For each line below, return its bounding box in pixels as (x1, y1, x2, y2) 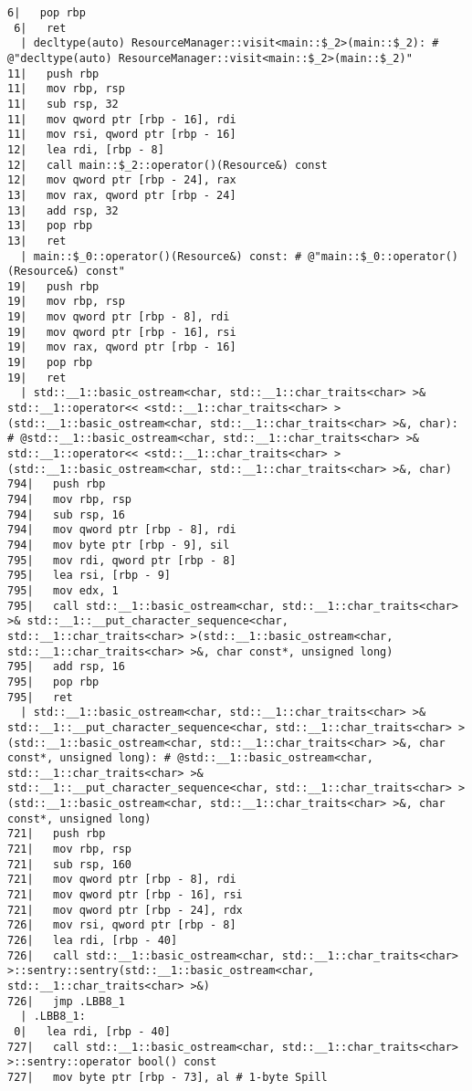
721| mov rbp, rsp (7, 843, 132, 856)
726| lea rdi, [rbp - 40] (7, 934, 178, 948)
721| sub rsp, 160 (7, 857, 132, 871)
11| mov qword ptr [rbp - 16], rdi (7, 112, 236, 126)
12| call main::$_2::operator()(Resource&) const (7, 158, 328, 172)
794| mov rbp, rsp (7, 493, 132, 506)
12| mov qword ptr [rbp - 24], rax (7, 173, 236, 187)
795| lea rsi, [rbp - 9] (7, 569, 171, 582)
